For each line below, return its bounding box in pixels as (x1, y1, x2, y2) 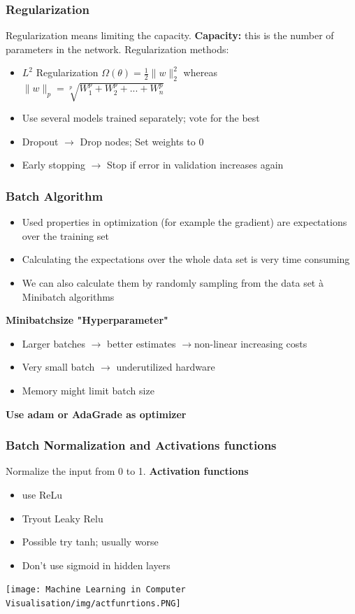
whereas (183, 65, 217, 80)
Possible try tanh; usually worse (22, 534, 159, 549)
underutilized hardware (116, 359, 215, 374)
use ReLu (22, 487, 63, 501)
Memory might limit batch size (22, 383, 154, 397)
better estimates (107, 336, 176, 350)
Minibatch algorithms (22, 289, 115, 304)
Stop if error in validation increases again (107, 157, 284, 172)
